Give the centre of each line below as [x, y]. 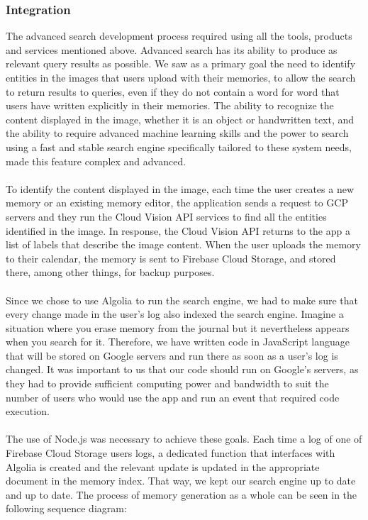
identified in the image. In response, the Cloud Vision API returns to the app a [178, 230]
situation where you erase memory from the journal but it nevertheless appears [178, 327]
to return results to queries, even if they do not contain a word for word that [173, 91]
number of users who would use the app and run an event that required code [173, 397]
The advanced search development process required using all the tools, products [179, 36]
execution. [28, 411]
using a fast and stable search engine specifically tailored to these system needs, [179, 146]
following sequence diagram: [66, 508]
